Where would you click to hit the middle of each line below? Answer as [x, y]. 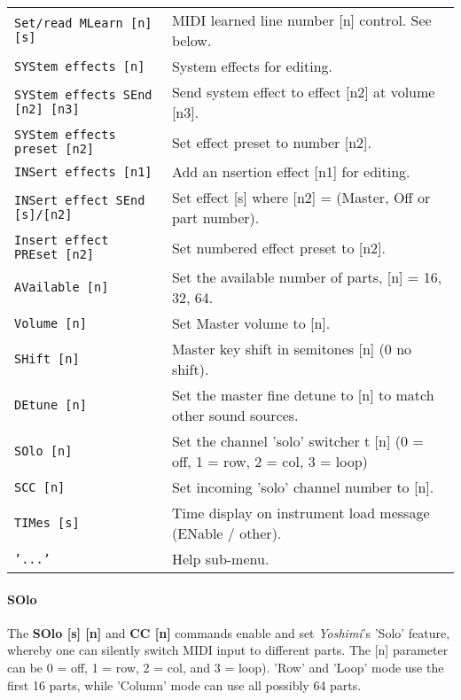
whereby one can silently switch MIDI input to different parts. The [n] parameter [228, 650]
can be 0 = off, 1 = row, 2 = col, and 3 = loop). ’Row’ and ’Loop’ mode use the [226, 667]
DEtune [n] [51, 405]
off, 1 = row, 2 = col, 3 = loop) [270, 461]
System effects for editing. [252, 66]
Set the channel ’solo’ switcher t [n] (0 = [297, 441]
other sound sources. [235, 415]
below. [191, 40]
